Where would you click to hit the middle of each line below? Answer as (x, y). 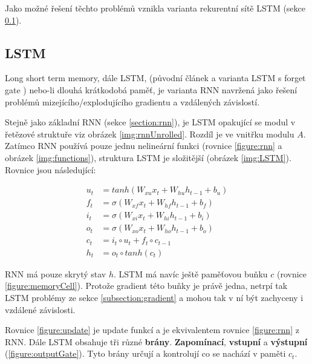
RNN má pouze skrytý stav (56, 273)
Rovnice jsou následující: (50, 169)
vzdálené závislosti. (40, 309)
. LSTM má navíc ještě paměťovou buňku (190, 273)
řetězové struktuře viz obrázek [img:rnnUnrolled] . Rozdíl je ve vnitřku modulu (150, 134)
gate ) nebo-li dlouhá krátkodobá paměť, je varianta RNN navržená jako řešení (151, 89)
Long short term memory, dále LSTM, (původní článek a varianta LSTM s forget (155, 78)
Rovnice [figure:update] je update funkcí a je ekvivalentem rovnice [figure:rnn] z (152, 330)
